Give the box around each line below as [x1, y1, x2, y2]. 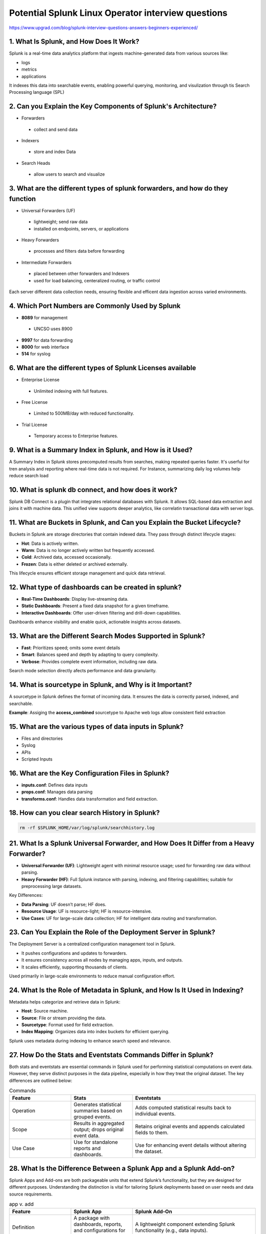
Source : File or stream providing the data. [21, 1015, 106, 1021]
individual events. [135, 1111, 176, 1118]
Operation [12, 1107, 35, 1114]
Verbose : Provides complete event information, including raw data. [21, 658, 158, 664]
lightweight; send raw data [33, 219, 88, 225]
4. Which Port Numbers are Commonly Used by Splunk [9, 302, 181, 310]
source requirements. [9, 1191, 53, 1197]
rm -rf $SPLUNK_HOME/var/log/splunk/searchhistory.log [19, 825, 155, 830]
